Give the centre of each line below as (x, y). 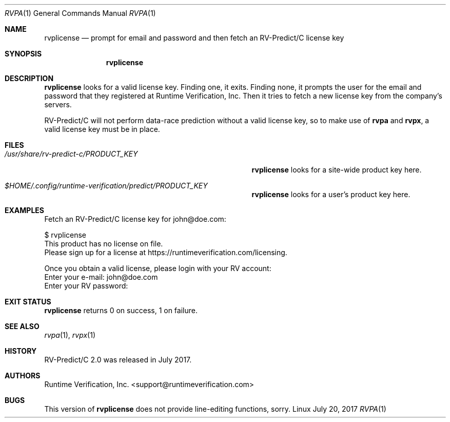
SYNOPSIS (23, 54)
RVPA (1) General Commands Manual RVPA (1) (80, 13)
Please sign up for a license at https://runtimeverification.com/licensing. (166, 252)
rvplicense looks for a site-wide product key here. (337, 170)
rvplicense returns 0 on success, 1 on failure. (121, 310)
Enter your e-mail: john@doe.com (101, 277)
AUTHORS (23, 376)
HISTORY (21, 351)
